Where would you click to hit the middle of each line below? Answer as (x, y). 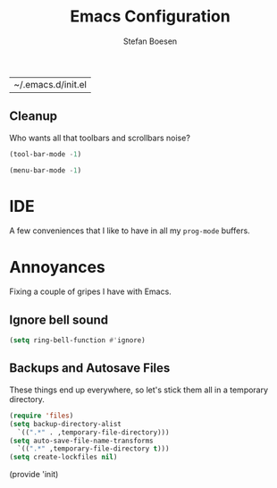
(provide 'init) (34, 475)
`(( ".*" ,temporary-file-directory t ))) (93, 449)
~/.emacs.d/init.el (50, 84)
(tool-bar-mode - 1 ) (46, 154)
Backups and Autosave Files (90, 368)
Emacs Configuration (150, 17)
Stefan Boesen (150, 41)
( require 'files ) (42, 416)
